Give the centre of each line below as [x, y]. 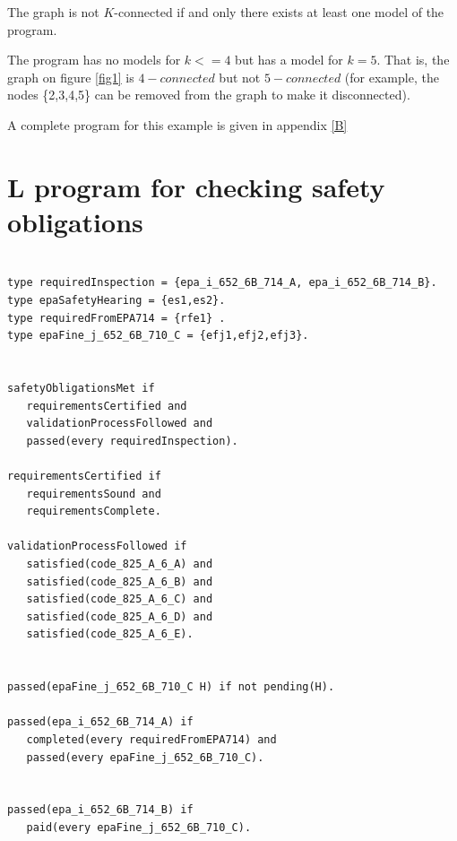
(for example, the [392, 77]
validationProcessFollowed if [97, 546]
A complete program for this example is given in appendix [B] [177, 124]
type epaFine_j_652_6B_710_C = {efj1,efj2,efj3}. [158, 336]
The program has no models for [94, 60]
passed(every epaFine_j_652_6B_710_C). [145, 757]
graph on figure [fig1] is [71, 77]
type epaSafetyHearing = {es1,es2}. [116, 301]
